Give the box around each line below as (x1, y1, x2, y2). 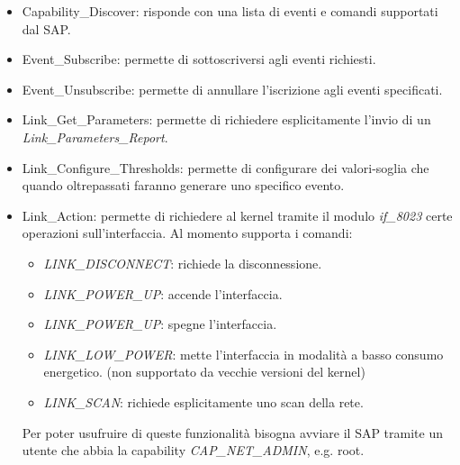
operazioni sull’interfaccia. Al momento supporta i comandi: (22, 223, 353, 242)
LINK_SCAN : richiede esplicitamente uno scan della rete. (43, 392, 364, 411)
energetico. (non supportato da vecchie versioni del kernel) (43, 362, 365, 381)
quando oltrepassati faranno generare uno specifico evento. (22, 176, 345, 195)
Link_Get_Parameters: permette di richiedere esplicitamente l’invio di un (22, 110, 431, 129)
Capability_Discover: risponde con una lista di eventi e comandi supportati (22, 2, 438, 20)
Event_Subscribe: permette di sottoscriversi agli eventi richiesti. (22, 50, 376, 68)
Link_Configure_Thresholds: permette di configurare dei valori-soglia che (22, 158, 429, 177)
